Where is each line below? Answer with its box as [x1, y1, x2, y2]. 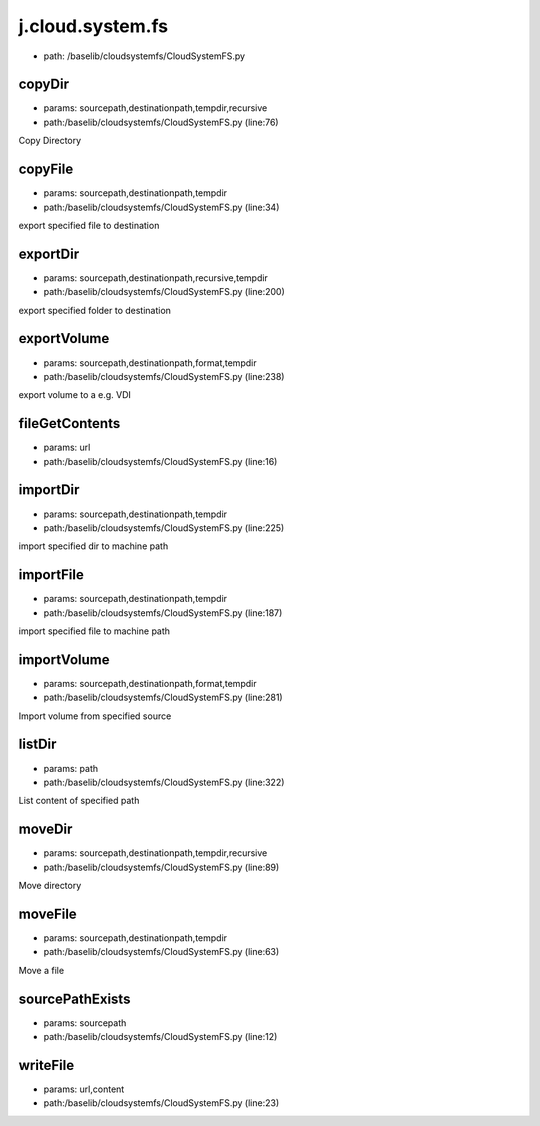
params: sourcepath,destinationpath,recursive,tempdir [43, 271, 269, 284]
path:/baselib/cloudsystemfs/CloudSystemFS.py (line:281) [43, 691, 284, 704]
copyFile [18, 161, 74, 178]
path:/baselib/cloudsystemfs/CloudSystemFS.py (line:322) [43, 776, 285, 788]
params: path [43, 762, 99, 774]
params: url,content [43, 1083, 125, 1095]
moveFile [18, 905, 77, 922]
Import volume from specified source [18, 710, 172, 722]
